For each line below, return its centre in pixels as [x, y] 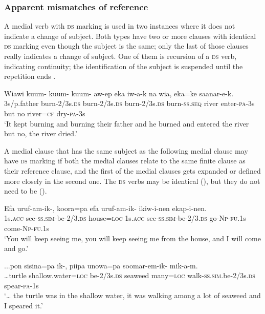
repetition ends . [30, 76]
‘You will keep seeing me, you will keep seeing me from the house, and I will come [132, 238]
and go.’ [16, 248]
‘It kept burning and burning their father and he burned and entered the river [127, 123]
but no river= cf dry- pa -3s [45, 113]
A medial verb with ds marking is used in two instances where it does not [120, 26]
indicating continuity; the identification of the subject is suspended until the [124, 66]
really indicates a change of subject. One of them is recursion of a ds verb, [120, 56]
